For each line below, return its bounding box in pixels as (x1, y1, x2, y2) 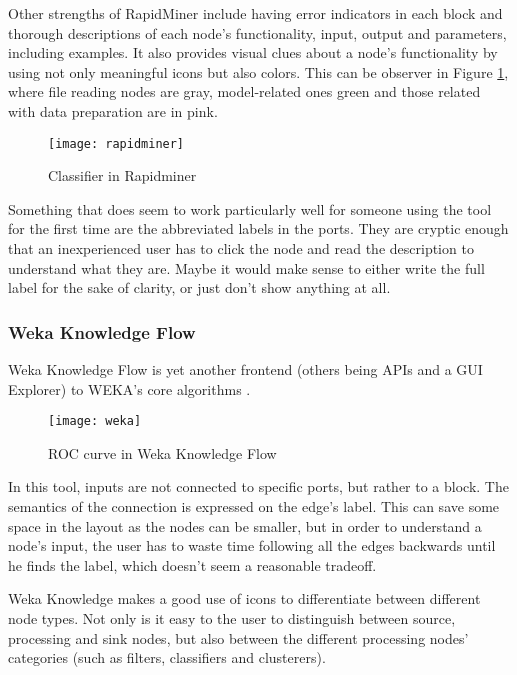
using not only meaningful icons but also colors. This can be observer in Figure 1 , (8, 61, 509, 82)
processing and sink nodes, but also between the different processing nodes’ (8, 627, 469, 648)
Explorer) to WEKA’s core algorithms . (8, 378, 251, 399)
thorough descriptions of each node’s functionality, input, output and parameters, (8, 22, 507, 43)
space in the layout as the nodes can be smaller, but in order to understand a (8, 515, 482, 536)
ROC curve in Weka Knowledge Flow (48, 442, 277, 463)
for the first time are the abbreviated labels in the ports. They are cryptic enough (8, 218, 509, 239)
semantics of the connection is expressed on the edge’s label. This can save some (8, 496, 500, 517)
